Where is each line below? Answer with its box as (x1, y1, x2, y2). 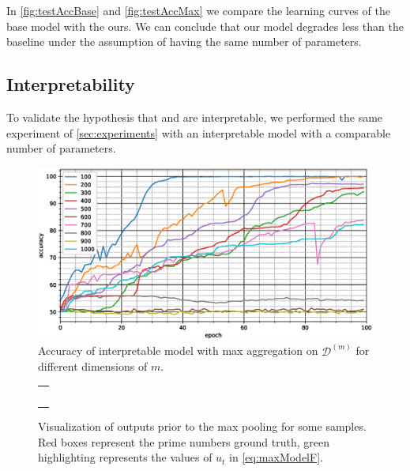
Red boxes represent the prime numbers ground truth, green (38, 433, 329, 450)
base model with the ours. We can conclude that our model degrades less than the (6, 17, 404, 34)
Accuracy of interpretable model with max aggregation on (38, 342, 318, 359)
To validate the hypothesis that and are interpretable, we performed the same (6, 108, 383, 125)
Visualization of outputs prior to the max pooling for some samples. (38, 418, 367, 435)
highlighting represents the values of (38, 449, 213, 465)
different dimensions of (38, 358, 148, 375)
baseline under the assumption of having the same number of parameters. (6, 33, 362, 50)
